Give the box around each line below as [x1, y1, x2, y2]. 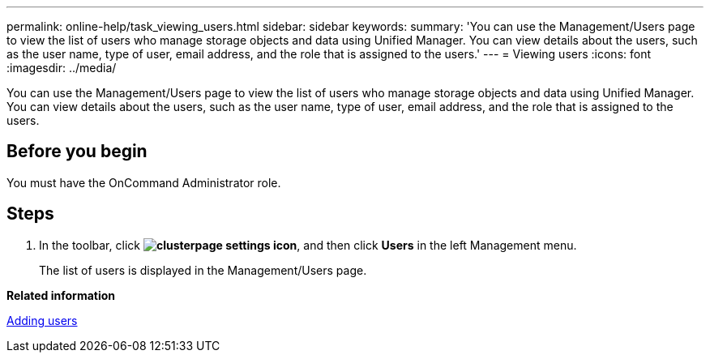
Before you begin [6, 141, 148, 162]
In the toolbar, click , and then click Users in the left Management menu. [39, 237, 577, 252]
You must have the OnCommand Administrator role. [6, 175, 281, 190]
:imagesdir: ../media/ [6, 61, 117, 75]
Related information [6, 288, 116, 302]
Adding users [6, 313, 78, 327]
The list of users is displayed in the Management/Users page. [39, 263, 367, 277]
